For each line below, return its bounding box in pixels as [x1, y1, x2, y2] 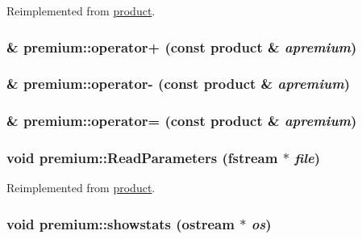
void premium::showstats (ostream [6, 213, 235, 233]
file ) [294, 148, 321, 168]
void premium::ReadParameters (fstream [6, 148, 278, 168]
